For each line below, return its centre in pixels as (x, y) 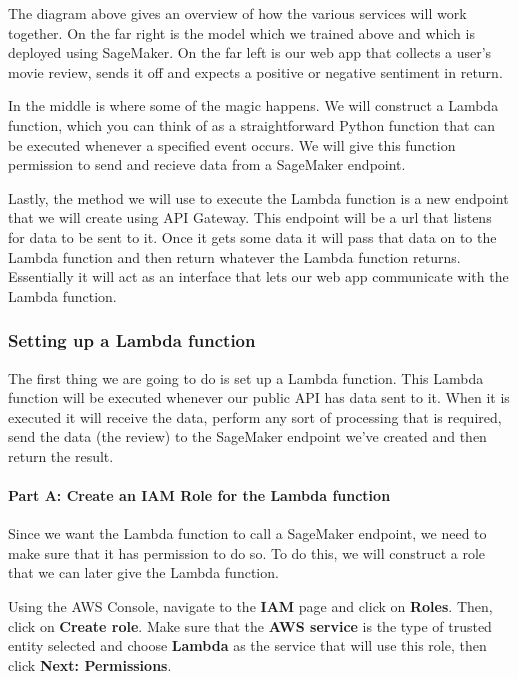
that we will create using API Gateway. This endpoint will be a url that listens (250, 217)
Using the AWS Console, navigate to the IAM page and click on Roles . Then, (250, 606)
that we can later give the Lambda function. (143, 572)
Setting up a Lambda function (132, 340)
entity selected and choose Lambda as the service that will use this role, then (247, 645)
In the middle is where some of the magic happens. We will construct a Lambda (253, 105)
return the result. (61, 455)
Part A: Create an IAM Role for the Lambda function (199, 495)
